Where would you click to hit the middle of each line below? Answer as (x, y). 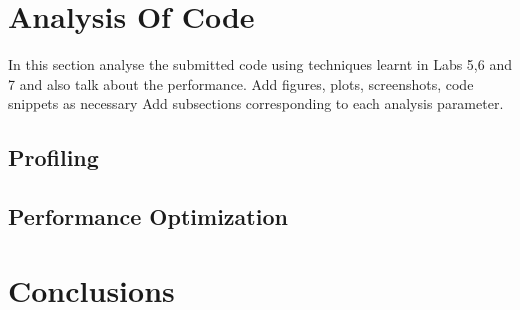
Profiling (53, 157)
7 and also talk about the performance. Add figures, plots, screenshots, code (241, 83)
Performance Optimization (148, 216)
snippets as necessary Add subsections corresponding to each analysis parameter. (256, 103)
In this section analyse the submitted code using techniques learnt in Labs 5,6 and (260, 64)
